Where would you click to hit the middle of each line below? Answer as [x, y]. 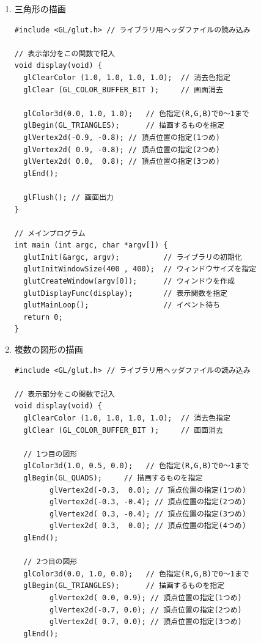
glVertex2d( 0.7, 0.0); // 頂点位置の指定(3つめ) [146, 622]
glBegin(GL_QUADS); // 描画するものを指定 [113, 478]
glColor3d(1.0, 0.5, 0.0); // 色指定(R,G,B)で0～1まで [136, 466]
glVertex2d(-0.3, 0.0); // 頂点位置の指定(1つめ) [148, 490]
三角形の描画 [40, 9]
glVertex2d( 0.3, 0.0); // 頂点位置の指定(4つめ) [148, 526]
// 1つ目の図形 [50, 454]
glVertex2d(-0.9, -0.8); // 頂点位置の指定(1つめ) [122, 137]
